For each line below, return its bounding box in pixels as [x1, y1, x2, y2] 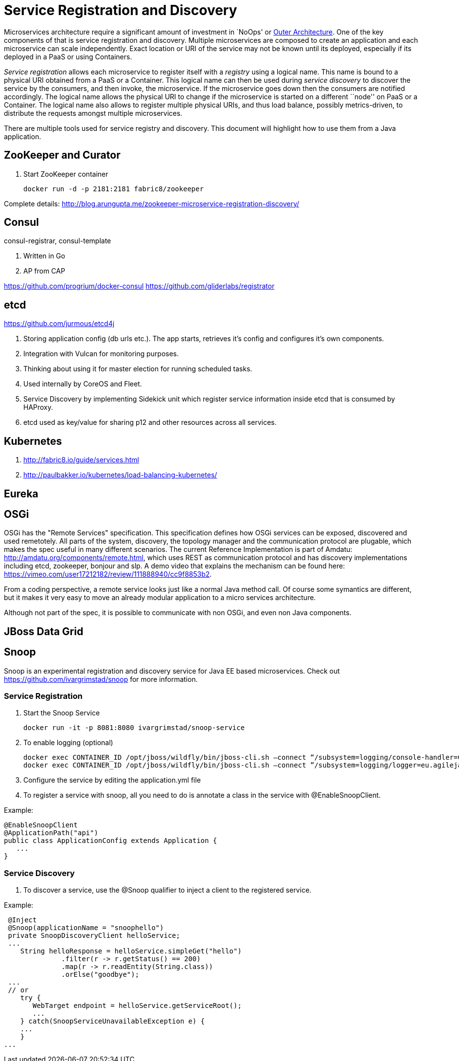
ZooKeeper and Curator [4, 149, 121, 162]
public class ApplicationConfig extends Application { [4, 837, 217, 845]
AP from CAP [23, 267, 65, 275]
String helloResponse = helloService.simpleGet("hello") [20, 947, 242, 955]
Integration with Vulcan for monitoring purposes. [23, 349, 179, 358]
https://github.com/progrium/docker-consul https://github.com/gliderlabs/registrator [4, 282, 275, 291]
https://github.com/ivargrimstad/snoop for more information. [4, 675, 198, 683]
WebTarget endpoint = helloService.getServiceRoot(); [33, 1002, 242, 1010]
